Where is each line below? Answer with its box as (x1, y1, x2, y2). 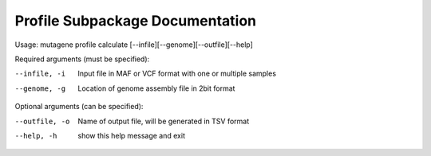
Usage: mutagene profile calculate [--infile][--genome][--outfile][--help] (14, 40, 253, 49)
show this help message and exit (77, 131, 185, 140)
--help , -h (14, 131, 57, 140)
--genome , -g (14, 84, 66, 93)
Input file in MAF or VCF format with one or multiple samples (77, 68, 277, 79)
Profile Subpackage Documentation (14, 12, 257, 29)
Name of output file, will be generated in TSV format (77, 116, 250, 126)
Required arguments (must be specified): (14, 54, 150, 64)
